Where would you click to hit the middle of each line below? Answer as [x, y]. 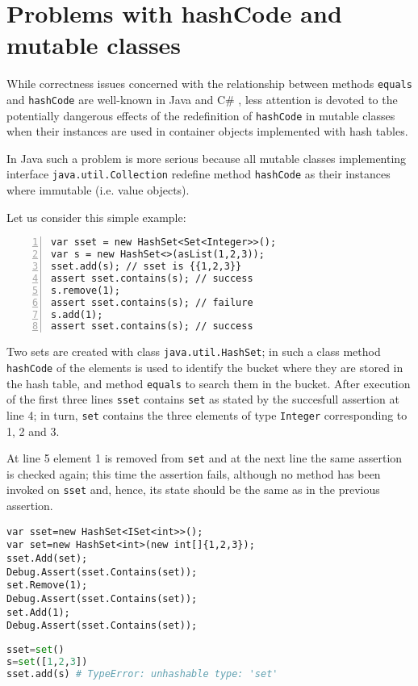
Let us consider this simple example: [96, 217]
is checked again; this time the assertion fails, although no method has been [194, 473]
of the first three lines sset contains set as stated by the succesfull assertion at [203, 399]
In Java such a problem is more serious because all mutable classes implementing [207, 158]
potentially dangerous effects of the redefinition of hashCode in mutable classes [201, 115]
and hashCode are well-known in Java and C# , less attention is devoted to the [202, 99]
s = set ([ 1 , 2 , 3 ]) [47, 661]
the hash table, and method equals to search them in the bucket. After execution [209, 383]
